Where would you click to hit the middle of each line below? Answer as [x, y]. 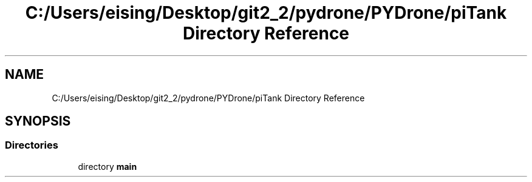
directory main [107, 166]
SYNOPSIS [38, 121]
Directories [32, 145]
